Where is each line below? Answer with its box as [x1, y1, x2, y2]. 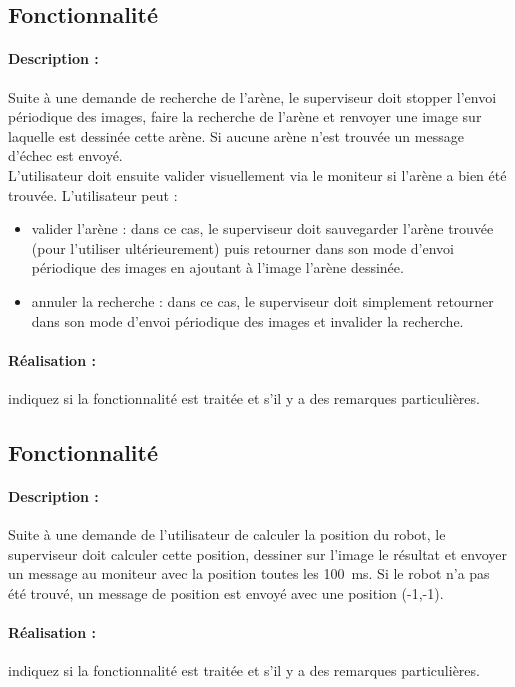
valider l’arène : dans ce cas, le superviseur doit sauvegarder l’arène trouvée [31, 218, 494, 239]
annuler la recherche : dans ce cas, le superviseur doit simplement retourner [31, 290, 494, 311]
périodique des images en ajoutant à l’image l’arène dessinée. [31, 257, 404, 278]
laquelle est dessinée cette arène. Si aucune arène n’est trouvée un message [8, 125, 464, 146]
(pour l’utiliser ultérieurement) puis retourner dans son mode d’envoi [31, 237, 454, 258]
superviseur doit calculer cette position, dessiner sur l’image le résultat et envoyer [8, 543, 507, 564]
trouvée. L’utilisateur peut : [8, 184, 178, 205]
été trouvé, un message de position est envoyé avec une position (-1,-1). [8, 582, 444, 603]
